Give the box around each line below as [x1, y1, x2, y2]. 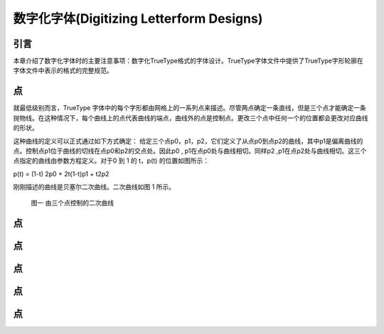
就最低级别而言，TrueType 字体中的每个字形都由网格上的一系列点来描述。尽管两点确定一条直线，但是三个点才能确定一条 [13, 104, 366, 112]
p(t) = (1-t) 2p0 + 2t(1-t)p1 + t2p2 [13, 169, 110, 178]
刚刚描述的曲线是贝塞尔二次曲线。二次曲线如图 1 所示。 [13, 183, 176, 191]
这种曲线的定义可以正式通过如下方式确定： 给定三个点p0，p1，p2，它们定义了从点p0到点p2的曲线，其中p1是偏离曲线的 [13, 136, 363, 145]
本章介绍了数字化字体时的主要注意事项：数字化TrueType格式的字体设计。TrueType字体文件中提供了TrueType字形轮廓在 [13, 57, 363, 65]
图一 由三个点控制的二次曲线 [31, 199, 114, 208]
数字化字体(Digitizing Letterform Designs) [13, 11, 263, 26]
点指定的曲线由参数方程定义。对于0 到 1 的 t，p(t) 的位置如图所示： [13, 156, 210, 165]
